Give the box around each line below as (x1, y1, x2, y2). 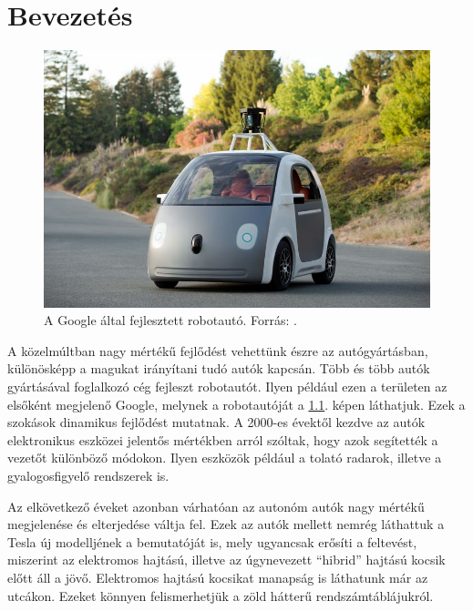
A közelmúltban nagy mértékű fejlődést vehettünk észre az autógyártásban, (7, 341, 428, 360)
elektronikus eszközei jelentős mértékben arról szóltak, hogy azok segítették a (7, 430, 438, 449)
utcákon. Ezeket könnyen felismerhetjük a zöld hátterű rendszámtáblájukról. (7, 586, 434, 605)
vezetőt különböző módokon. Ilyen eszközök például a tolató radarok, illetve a (7, 448, 442, 467)
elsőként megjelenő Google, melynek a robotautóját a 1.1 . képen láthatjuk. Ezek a (7, 394, 466, 413)
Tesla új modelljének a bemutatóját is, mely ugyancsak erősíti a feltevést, (7, 532, 417, 551)
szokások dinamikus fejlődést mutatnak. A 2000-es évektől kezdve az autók (7, 412, 426, 432)
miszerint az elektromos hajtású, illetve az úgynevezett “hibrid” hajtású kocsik (7, 550, 446, 569)
